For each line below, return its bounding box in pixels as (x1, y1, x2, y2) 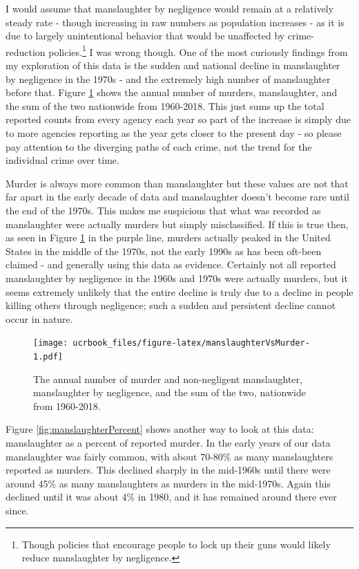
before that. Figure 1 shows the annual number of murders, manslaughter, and (6, 85, 338, 100)
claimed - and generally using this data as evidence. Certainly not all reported (6, 257, 336, 272)
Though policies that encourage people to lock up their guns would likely (21, 537, 331, 551)
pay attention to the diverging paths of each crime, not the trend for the (6, 139, 312, 153)
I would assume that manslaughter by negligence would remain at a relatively (6, 1, 334, 15)
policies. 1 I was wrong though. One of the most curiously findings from (48, 42, 348, 59)
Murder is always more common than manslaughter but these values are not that (6, 176, 349, 190)
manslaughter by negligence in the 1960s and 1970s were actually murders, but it (6, 270, 348, 285)
